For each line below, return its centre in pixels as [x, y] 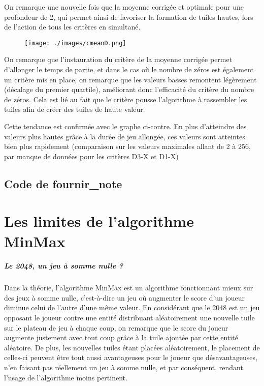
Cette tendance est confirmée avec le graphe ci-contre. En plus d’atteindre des [125, 126]
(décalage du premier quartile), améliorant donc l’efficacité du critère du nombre [129, 89]
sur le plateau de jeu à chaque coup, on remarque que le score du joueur [116, 327]
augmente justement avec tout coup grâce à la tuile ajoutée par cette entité [121, 337]
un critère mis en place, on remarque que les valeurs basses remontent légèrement [130, 79]
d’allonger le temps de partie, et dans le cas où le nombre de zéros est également [129, 69]
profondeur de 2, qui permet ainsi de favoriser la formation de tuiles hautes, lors [129, 17]
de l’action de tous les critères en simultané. [72, 27]
